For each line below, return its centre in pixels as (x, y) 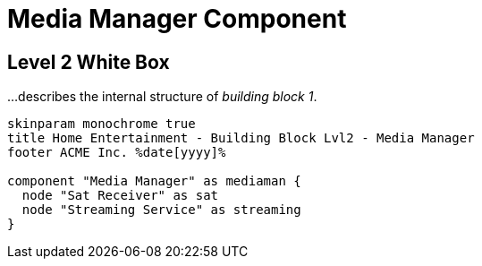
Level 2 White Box (89, 62)
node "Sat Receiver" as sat (120, 196)
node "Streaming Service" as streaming (161, 210)
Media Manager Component (177, 19)
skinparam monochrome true (101, 124)
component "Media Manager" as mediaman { (154, 181)
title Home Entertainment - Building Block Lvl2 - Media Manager (241, 138)
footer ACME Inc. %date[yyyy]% (117, 153)
